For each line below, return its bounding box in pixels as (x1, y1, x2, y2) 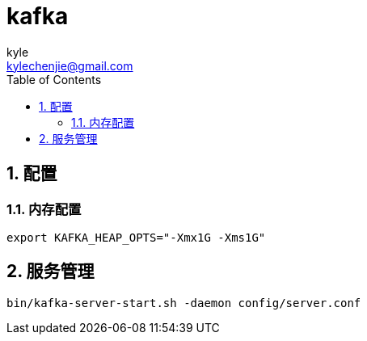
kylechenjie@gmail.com (6, 58, 133, 73)
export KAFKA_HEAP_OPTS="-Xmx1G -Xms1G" (6, 230, 266, 244)
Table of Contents (6, 72, 102, 86)
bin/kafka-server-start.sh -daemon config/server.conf (6, 296, 361, 309)
